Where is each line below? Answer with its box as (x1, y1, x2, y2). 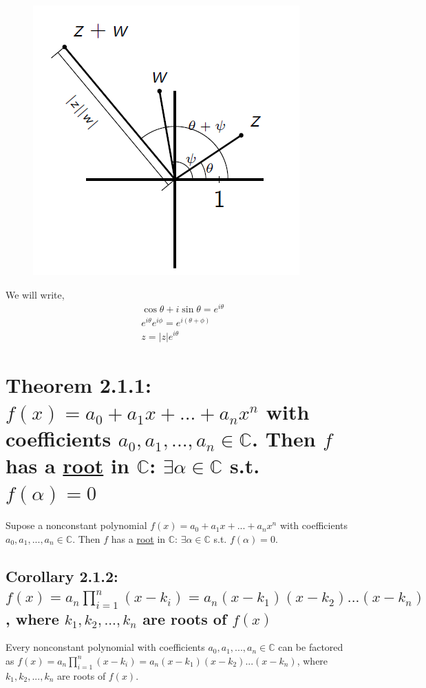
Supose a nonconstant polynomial (6, 518, 147, 533)
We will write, (6, 287, 65, 301)
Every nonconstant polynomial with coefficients (6, 640, 205, 654)
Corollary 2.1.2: (6, 565, 118, 586)
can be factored (278, 640, 343, 654)
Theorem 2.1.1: (6, 370, 151, 398)
